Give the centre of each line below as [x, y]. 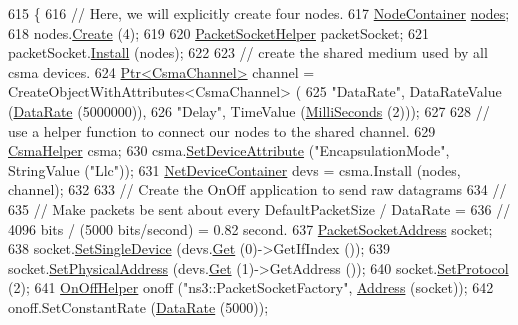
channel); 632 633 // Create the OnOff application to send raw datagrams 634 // [257, 189]
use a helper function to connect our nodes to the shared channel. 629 [222, 130]
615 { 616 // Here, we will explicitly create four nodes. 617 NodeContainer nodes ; [259, 13]
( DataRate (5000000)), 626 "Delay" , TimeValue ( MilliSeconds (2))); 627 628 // [249, 110]
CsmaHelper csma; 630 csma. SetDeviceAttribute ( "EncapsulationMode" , [229, 150]
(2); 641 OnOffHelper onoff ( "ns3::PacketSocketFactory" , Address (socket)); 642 [251, 287]
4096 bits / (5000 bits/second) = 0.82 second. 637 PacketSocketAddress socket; [250, 228]
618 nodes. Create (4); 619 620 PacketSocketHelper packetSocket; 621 [219, 32]
